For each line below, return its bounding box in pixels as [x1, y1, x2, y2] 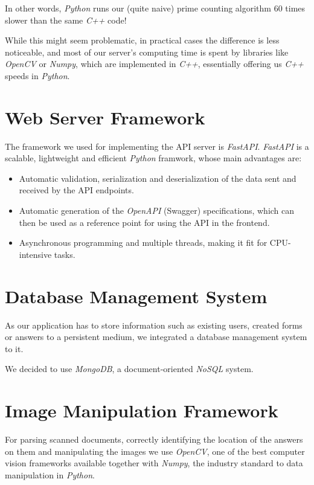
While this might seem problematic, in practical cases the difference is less [5, 34, 280, 47]
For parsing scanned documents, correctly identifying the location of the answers [5, 433, 303, 446]
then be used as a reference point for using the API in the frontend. [19, 216, 270, 228]
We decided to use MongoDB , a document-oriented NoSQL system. [5, 362, 254, 375]
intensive [19, 248, 52, 260]
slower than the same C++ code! [5, 13, 127, 26]
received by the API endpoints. [19, 184, 134, 196]
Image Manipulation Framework [5, 398, 278, 423]
